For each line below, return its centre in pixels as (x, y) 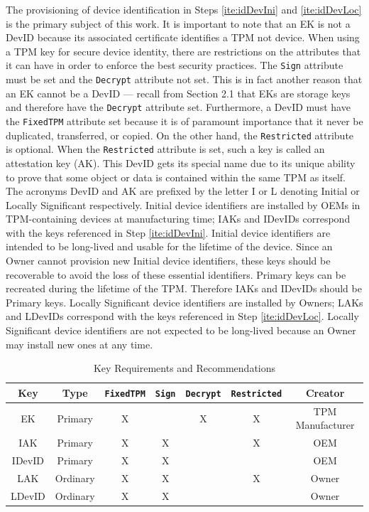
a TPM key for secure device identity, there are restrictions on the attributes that (183, 51)
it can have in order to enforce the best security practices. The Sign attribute (175, 65)
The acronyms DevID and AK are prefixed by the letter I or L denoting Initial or (183, 191)
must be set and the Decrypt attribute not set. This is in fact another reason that (184, 79)
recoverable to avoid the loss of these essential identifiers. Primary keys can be (176, 274)
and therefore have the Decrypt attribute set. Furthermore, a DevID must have (178, 107)
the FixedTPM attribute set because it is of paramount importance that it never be (184, 121)
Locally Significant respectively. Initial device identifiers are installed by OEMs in (183, 204)
